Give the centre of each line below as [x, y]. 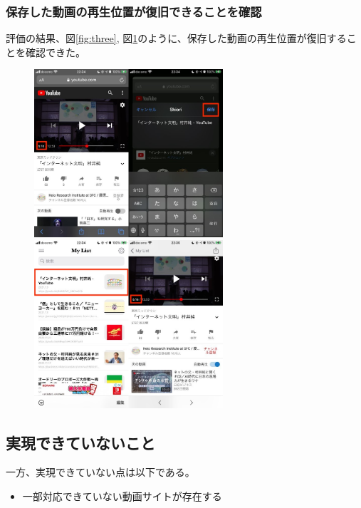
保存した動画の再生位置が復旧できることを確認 [134, 11]
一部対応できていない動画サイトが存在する [122, 496]
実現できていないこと [80, 442]
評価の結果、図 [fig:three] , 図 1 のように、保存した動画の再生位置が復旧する [176, 38]
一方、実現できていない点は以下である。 [100, 472]
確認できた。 [55, 52]
